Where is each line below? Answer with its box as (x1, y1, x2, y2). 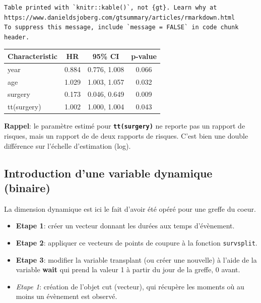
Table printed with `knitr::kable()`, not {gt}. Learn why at (4, 4, 217, 11)
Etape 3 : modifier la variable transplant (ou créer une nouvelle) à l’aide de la (16, 254, 257, 265)
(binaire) (4, 179, 50, 195)
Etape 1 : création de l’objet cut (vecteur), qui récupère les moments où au (16, 281, 244, 291)
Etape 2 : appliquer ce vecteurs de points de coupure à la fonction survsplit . (16, 237, 257, 248)
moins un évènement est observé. (16, 291, 117, 301)
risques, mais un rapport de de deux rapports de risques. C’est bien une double (4, 131, 248, 141)
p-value (131, 50, 157, 61)
